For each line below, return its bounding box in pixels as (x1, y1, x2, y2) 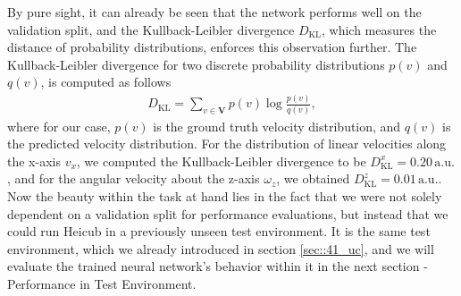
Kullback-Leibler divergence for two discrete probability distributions (7, 55, 385, 73)
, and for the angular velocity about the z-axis (7, 169, 260, 188)
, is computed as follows (40, 72, 172, 91)
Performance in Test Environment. (7, 274, 197, 292)
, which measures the (322, 20, 437, 38)
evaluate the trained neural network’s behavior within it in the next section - (7, 257, 428, 275)
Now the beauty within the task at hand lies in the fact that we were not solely (7, 187, 442, 205)
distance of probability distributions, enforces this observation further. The (7, 38, 417, 56)
